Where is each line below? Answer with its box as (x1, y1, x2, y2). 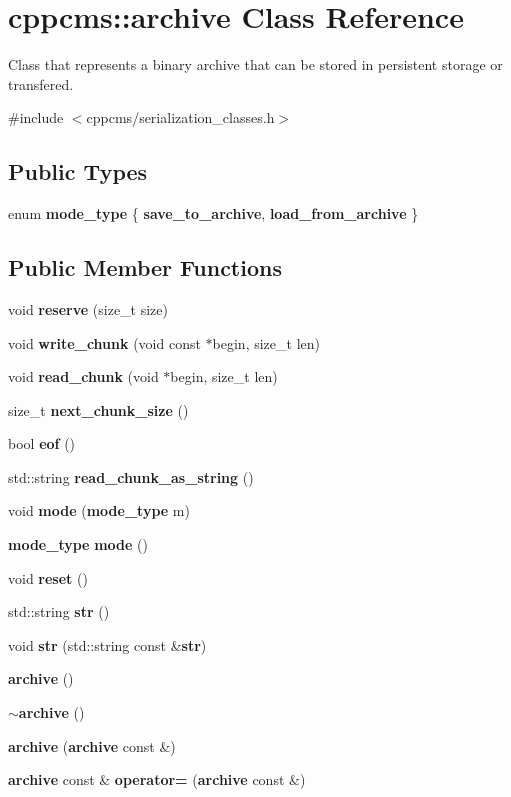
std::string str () (8, 601, 110, 622)
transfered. (8, 73, 74, 94)
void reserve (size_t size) (8, 298, 168, 319)
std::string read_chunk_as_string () (8, 466, 254, 487)
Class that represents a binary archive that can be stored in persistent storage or (8, 54, 503, 75)
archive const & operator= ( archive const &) (8, 769, 306, 790)
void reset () (8, 567, 88, 588)
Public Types (8, 156, 148, 187)
